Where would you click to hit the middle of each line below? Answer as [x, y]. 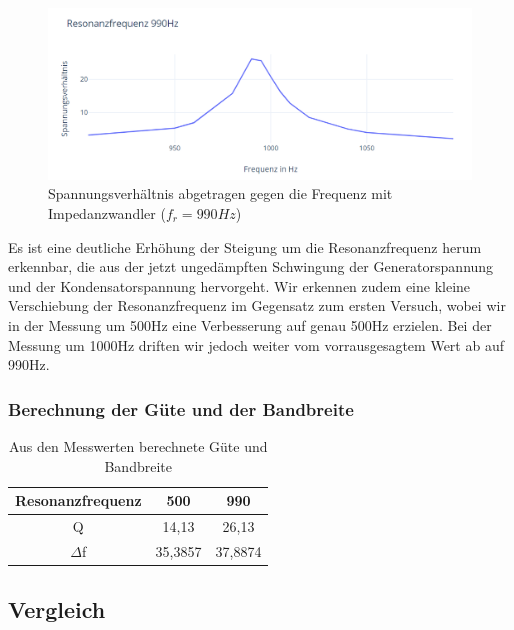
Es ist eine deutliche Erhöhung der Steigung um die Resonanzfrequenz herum [245, 246]
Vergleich [57, 609]
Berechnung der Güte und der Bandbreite [181, 408]
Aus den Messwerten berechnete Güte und [138, 445]
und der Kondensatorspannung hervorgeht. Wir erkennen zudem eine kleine [239, 285]
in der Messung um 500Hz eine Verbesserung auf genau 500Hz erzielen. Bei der [250, 324]
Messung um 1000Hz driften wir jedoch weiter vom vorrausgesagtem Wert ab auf [256, 344]
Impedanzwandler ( [107, 213]
